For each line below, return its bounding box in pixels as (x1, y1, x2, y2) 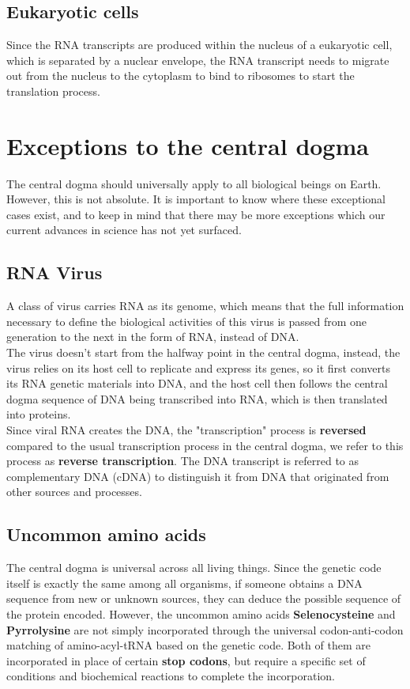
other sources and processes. (6, 483, 142, 500)
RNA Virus (6, 260, 103, 285)
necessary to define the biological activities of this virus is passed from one (6, 312, 367, 329)
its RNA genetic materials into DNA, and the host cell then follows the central (6, 375, 388, 392)
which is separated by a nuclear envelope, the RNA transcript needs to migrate (6, 51, 389, 68)
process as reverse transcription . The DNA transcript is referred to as (6, 452, 359, 469)
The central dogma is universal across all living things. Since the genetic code (6, 559, 382, 576)
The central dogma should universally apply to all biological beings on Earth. (6, 175, 382, 191)
